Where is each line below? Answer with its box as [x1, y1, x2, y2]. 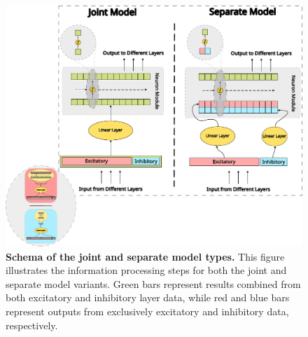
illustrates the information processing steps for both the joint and [6, 263, 287, 277]
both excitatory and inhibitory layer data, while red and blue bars [6, 290, 290, 305]
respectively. [6, 317, 58, 332]
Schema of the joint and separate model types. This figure [6, 249, 285, 263]
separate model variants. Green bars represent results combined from [6, 276, 301, 291]
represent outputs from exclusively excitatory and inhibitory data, [6, 304, 289, 319]
